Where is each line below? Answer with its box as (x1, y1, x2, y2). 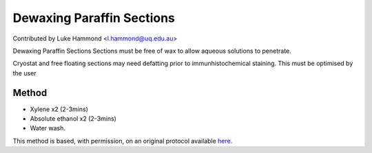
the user (12, 69, 37, 77)
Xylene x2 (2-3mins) (30, 105, 89, 113)
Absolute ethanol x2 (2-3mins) (30, 115, 117, 123)
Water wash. (30, 124, 65, 132)
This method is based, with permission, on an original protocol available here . (12, 137, 233, 145)
